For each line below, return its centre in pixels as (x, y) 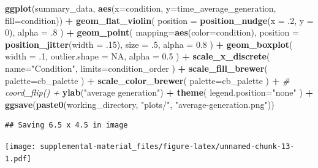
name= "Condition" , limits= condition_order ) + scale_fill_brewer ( (136, 68)
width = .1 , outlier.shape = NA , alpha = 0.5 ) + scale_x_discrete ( (138, 56)
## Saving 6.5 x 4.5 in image (66, 125)
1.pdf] (18, 158)
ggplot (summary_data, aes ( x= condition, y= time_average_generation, (141, 8)
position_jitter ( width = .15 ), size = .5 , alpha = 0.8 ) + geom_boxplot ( (149, 44)
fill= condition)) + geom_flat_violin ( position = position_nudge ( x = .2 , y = (159, 20)
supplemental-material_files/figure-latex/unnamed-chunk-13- (167, 146)
